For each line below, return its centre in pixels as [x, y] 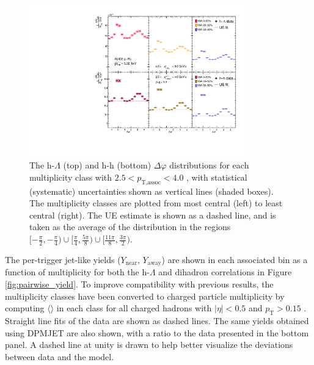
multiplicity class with [71, 177]
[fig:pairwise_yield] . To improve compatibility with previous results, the [139, 284]
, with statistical [217, 177]
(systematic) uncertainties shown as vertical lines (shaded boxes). [152, 191]
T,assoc [151, 182]
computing [25, 308]
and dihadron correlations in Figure [225, 272]
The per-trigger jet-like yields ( [63, 259]
